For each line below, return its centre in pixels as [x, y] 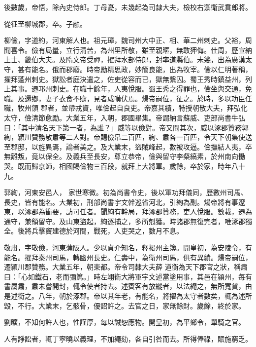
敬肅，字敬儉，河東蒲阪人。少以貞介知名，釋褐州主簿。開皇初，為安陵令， [125, 248]
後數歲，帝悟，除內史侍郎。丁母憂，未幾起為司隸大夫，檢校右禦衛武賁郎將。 [128, 7]
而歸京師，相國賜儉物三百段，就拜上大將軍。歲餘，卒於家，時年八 [131, 166]
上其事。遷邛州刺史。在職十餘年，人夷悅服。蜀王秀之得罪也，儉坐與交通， [125, 89]
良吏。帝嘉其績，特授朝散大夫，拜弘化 [185, 108]
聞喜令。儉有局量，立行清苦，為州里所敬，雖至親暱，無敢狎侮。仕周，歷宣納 [128, 50]
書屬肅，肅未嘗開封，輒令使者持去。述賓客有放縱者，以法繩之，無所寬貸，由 [128, 286]
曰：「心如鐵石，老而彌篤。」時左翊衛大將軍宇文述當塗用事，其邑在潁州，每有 [128, 276]
